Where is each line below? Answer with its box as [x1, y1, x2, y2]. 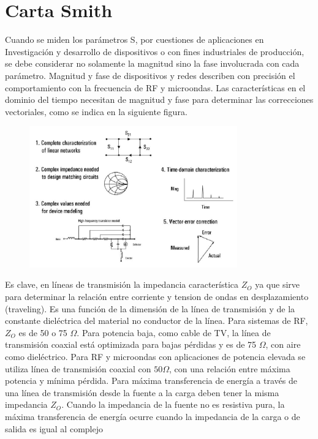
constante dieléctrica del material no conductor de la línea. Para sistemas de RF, [5, 314, 308, 327]
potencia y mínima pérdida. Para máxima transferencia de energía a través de [5, 374, 297, 387]
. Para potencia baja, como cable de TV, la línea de [77, 326, 271, 339]
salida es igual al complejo [5, 422, 103, 435]
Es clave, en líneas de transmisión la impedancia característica [5, 278, 238, 291]
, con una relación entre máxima [169, 362, 290, 375]
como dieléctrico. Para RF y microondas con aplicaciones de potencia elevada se [5, 350, 306, 363]
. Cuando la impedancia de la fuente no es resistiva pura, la [61, 398, 285, 411]
